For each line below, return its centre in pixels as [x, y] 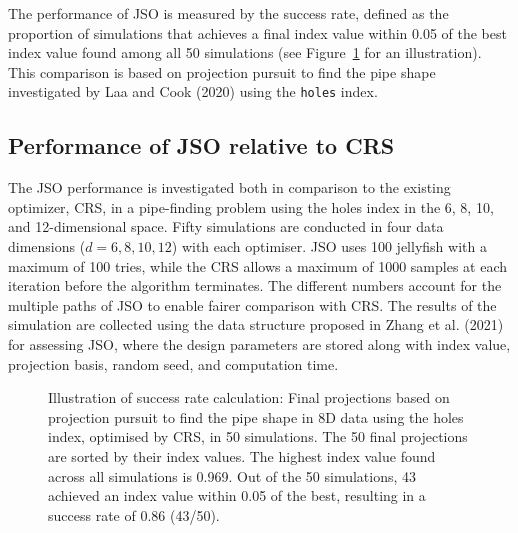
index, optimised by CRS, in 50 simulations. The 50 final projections [258, 436]
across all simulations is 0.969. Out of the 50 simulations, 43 [232, 475]
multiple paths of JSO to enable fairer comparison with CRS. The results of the [252, 304]
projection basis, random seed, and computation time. [173, 363]
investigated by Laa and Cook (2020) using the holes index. [193, 91]
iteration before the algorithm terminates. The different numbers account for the [255, 285]
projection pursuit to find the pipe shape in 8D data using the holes [256, 416]
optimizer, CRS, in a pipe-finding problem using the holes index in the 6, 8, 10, [251, 206]
